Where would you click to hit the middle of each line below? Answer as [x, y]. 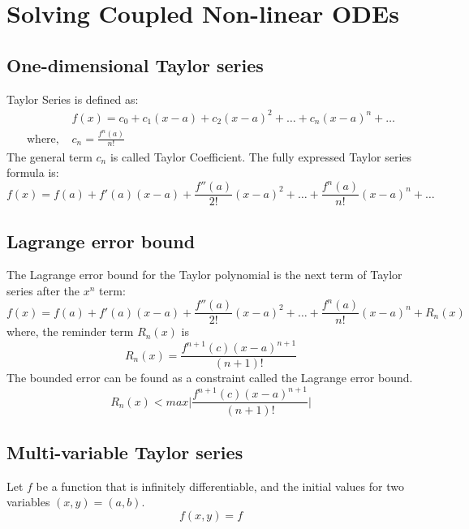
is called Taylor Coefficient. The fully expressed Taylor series [261, 156]
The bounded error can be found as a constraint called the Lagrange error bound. [210, 378]
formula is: [33, 172]
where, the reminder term [70, 331]
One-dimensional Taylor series [135, 65]
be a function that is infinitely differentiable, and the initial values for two [220, 486]
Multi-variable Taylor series [125, 452]
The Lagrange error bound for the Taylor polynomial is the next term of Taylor [204, 275]
